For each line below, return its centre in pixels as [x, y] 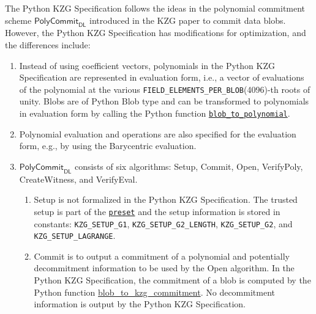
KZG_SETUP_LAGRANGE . [75, 236]
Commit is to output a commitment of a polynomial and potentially [162, 256]
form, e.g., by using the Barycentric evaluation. [108, 146]
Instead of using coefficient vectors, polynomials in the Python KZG [147, 65]
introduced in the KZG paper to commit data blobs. [188, 20]
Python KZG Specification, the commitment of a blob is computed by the [172, 280]
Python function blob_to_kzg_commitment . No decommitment [154, 292]
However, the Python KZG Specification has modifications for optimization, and [156, 33]
